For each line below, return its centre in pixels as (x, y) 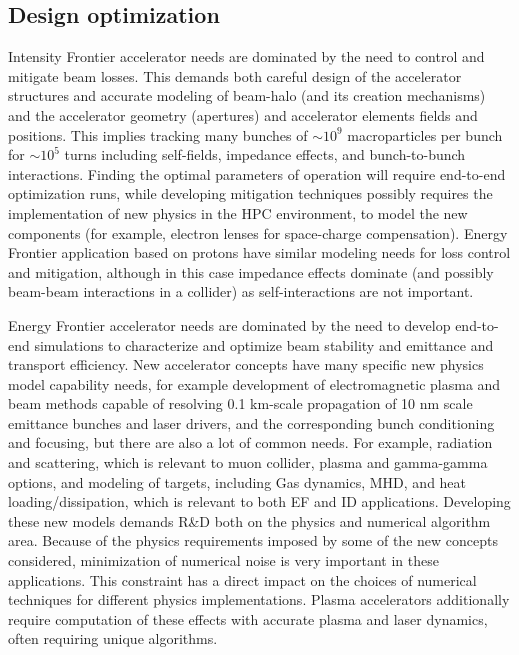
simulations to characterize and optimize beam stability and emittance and (264, 344)
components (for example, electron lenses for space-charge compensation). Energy (258, 232)
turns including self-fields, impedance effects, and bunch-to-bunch (265, 154)
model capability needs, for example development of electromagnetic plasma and (254, 383)
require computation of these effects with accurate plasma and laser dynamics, (248, 618)
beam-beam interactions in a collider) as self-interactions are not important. (241, 291)
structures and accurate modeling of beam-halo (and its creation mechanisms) (247, 95)
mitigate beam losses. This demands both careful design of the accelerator (235, 75)
